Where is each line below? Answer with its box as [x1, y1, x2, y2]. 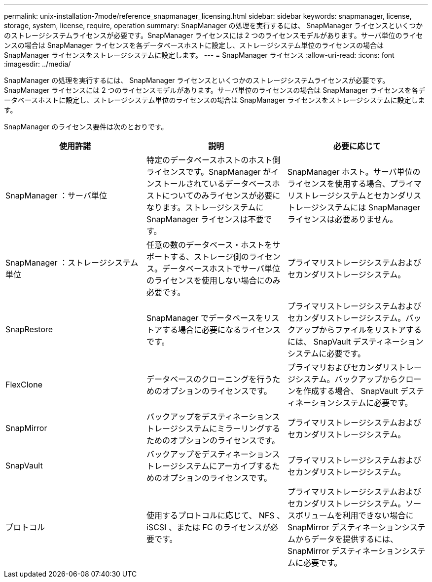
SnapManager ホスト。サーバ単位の [287, 167, 421, 177]
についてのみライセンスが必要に [162, 191, 281, 200]
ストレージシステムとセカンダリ [295, 191, 414, 200]
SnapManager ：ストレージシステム [5, 258, 139, 268]
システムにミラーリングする [178, 424, 281, 433]
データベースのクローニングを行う [146, 374, 273, 384]
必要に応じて [333, 141, 381, 151]
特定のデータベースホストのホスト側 [146, 155, 281, 165]
